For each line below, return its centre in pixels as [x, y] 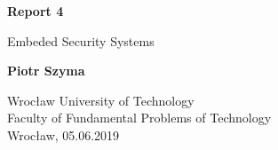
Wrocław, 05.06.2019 [64, 134]
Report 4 [36, 11]
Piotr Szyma [46, 71]
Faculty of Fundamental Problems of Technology [139, 118]
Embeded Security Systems [81, 40]
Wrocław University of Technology [101, 100]
